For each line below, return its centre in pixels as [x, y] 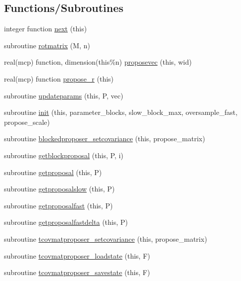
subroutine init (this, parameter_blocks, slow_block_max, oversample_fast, [121, 112]
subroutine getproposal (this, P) [53, 172]
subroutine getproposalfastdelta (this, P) [66, 222]
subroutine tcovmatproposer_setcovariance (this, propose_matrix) [106, 238]
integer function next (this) [46, 29]
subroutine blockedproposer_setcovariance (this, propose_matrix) [105, 139]
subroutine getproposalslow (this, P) [60, 189]
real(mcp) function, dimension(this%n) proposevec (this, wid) [98, 62]
